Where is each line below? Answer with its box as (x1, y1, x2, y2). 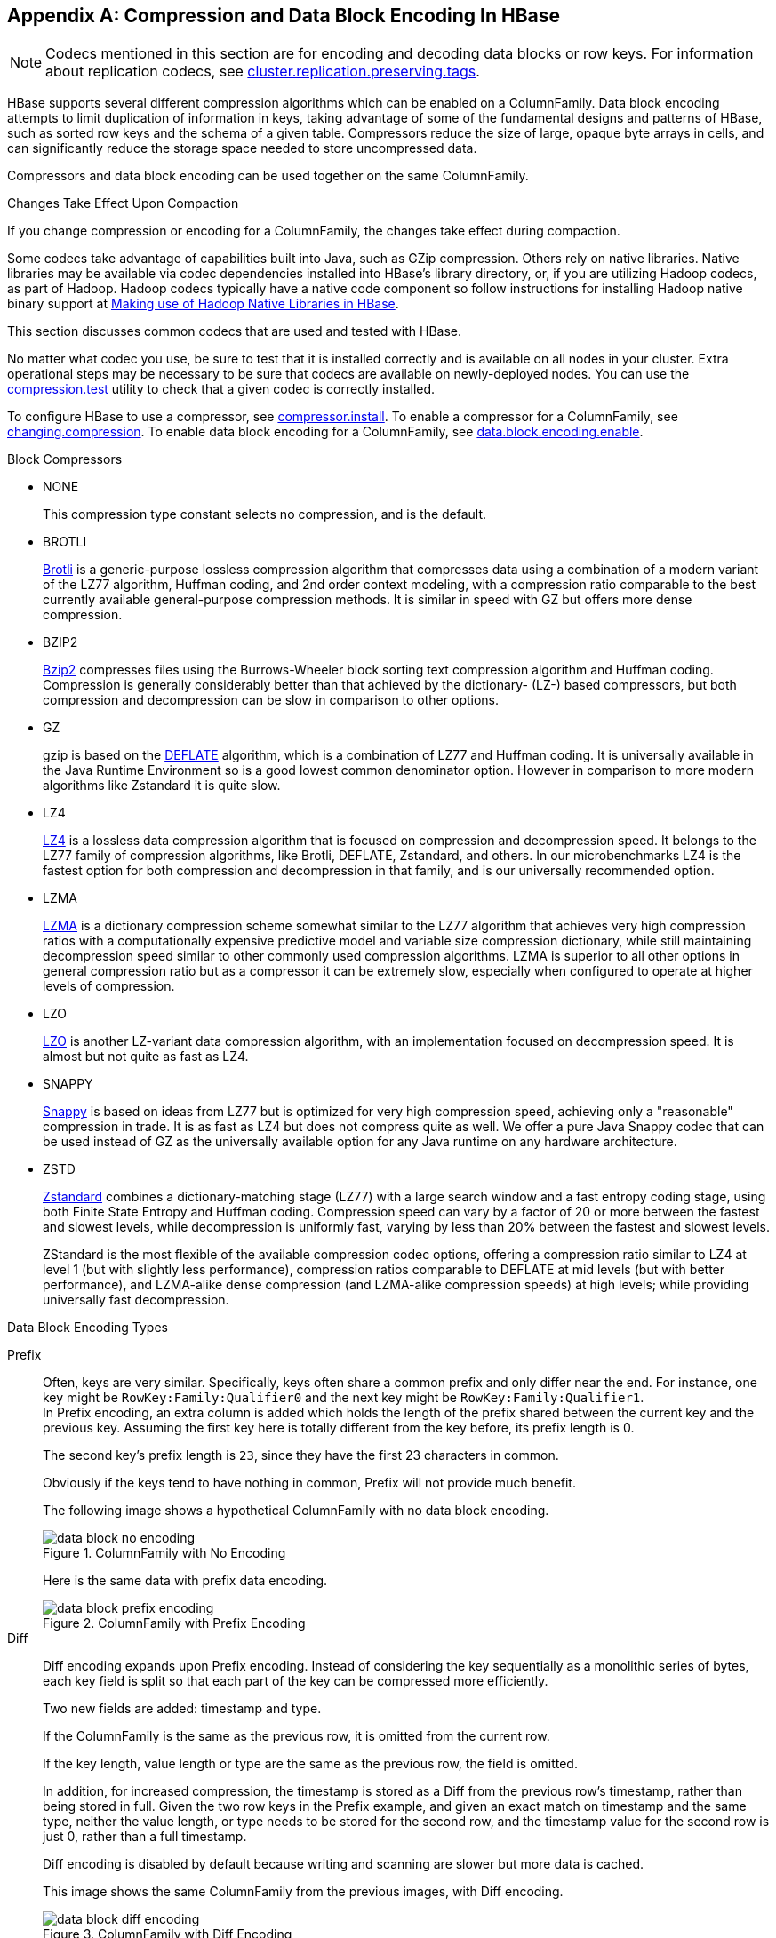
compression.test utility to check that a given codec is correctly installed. (7, 381, 436, 397)
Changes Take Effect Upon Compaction (7, 195, 239, 211)
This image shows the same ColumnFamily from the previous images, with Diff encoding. (43, 1884, 564, 1900)
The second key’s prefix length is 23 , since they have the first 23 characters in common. (43, 1448, 559, 1463)
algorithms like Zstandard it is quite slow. (43, 778, 281, 794)
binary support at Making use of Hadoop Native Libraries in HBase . (7, 296, 399, 312)
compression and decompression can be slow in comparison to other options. (43, 692, 500, 708)
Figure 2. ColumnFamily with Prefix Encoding (43, 1615, 306, 1631)
